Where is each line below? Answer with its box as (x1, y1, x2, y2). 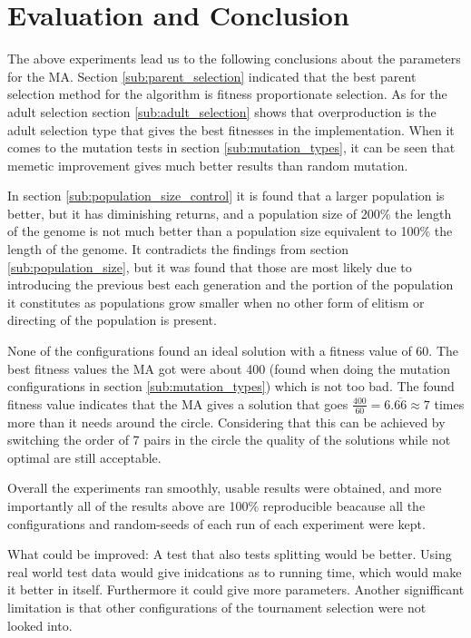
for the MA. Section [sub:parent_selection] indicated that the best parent (7, 66, 417, 85)
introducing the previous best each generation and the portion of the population (7, 275, 454, 294)
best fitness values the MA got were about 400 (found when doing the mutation (7, 358, 451, 378)
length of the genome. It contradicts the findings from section (7, 240, 348, 259)
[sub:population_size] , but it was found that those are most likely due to (7, 257, 412, 276)
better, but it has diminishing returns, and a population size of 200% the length (7, 203, 452, 222)
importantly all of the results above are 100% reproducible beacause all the (7, 496, 426, 515)
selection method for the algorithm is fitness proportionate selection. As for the (7, 84, 447, 103)
